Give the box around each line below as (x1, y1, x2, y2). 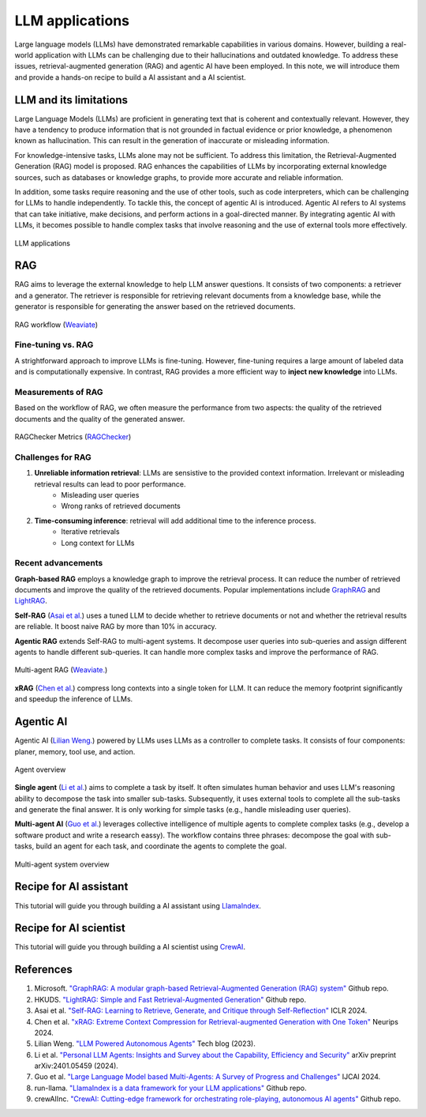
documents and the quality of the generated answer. (14, 414, 185, 423)
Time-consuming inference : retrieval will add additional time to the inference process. (34, 516, 316, 525)
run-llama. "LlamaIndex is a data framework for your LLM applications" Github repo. (34, 1083, 307, 1093)
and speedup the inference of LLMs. (14, 694, 133, 704)
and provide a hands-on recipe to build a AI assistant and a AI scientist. (14, 72, 246, 82)
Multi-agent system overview (14, 859, 110, 869)
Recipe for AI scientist (14, 921, 125, 935)
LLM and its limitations (14, 93, 129, 107)
